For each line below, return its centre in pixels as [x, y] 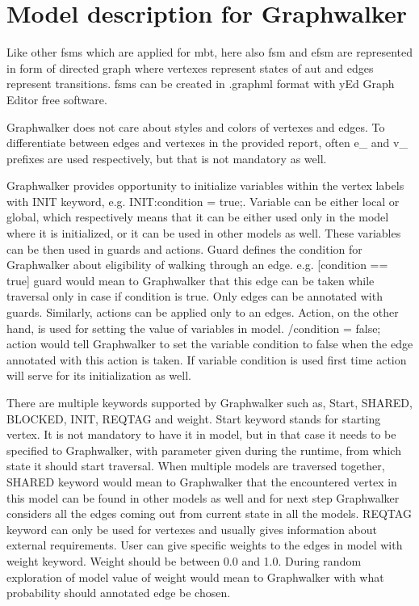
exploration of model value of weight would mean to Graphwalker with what [195, 577]
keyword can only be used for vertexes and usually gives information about [192, 529]
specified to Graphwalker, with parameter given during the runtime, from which [204, 450]
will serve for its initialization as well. [99, 375]
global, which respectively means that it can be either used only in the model [198, 217]
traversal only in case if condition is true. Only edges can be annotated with [195, 296]
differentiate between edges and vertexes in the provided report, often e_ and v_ [207, 143]
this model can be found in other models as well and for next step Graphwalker [203, 497]
